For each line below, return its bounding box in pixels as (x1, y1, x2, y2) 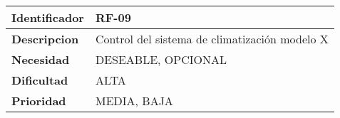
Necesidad (11, 51, 70, 68)
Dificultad (11, 72, 68, 88)
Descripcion (11, 31, 79, 47)
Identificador (11, 9, 84, 26)
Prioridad (11, 92, 66, 109)
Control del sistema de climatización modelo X (95, 31, 329, 47)
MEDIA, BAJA (95, 92, 173, 109)
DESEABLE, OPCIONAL (95, 51, 227, 68)
